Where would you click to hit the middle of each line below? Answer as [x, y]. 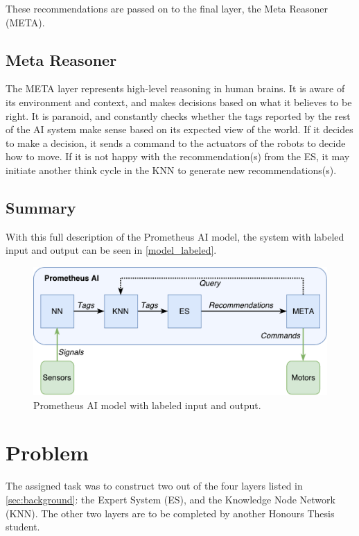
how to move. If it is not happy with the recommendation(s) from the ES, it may [178, 156]
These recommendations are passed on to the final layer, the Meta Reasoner [167, 8]
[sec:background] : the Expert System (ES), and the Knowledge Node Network [170, 499]
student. [23, 527]
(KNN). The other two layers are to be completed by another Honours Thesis [170, 513]
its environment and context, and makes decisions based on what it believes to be [179, 102]
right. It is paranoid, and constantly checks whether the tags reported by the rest [178, 115]
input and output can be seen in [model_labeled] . [111, 250]
